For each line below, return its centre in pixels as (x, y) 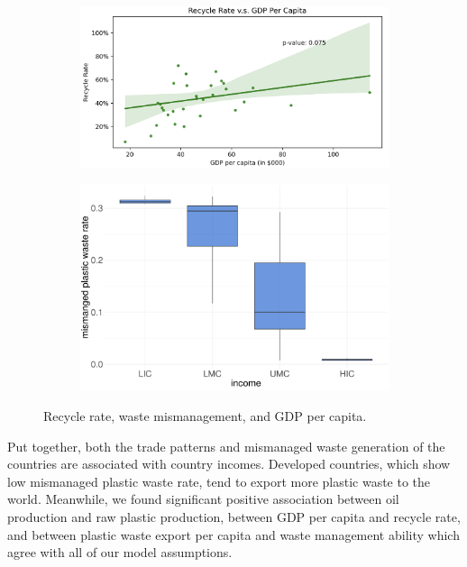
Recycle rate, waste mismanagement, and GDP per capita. (205, 416)
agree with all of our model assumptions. (120, 552)
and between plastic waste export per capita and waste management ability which (233, 534)
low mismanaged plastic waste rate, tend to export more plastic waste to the (219, 481)
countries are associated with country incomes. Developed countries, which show (229, 464)
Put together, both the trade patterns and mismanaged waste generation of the (226, 446)
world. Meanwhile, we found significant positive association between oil (203, 499)
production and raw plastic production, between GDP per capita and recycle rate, (234, 516)
